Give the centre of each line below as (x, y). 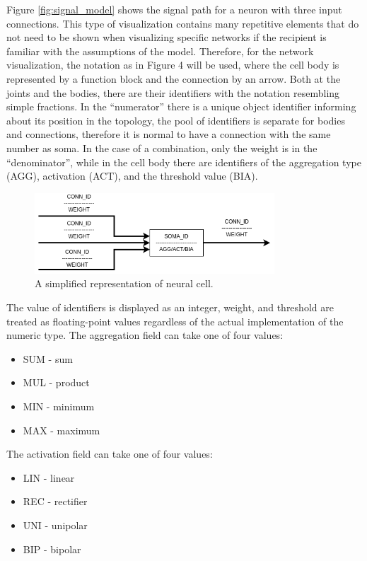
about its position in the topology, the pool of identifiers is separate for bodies (176, 120)
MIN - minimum (59, 406)
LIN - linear (49, 477)
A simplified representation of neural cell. (124, 283)
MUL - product (56, 382)
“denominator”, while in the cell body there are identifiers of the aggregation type (184, 162)
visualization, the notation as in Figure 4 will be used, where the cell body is (173, 65)
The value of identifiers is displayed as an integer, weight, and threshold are (170, 307)
